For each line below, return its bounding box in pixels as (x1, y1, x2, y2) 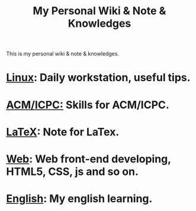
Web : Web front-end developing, (6, 152, 171, 165)
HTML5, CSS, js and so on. (6, 165, 139, 178)
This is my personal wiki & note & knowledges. (6, 50, 120, 57)
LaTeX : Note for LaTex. (6, 125, 120, 139)
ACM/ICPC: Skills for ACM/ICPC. (6, 98, 170, 111)
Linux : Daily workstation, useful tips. (6, 71, 191, 84)
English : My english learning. (6, 192, 153, 206)
